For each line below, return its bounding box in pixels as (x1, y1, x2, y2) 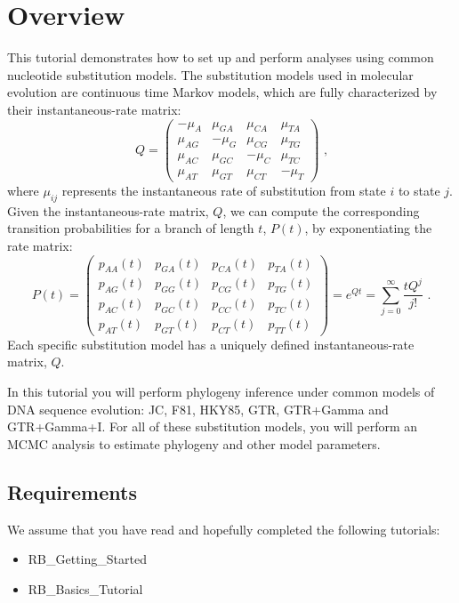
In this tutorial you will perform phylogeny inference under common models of (7, 382, 435, 401)
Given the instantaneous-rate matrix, (7, 201, 209, 220)
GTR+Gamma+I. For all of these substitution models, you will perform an (7, 417, 418, 436)
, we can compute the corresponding (222, 201, 420, 220)
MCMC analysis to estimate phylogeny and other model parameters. (7, 434, 381, 453)
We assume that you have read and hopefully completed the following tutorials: (7, 519, 440, 538)
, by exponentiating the (304, 219, 432, 237)
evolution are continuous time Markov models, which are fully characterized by (7, 83, 438, 101)
